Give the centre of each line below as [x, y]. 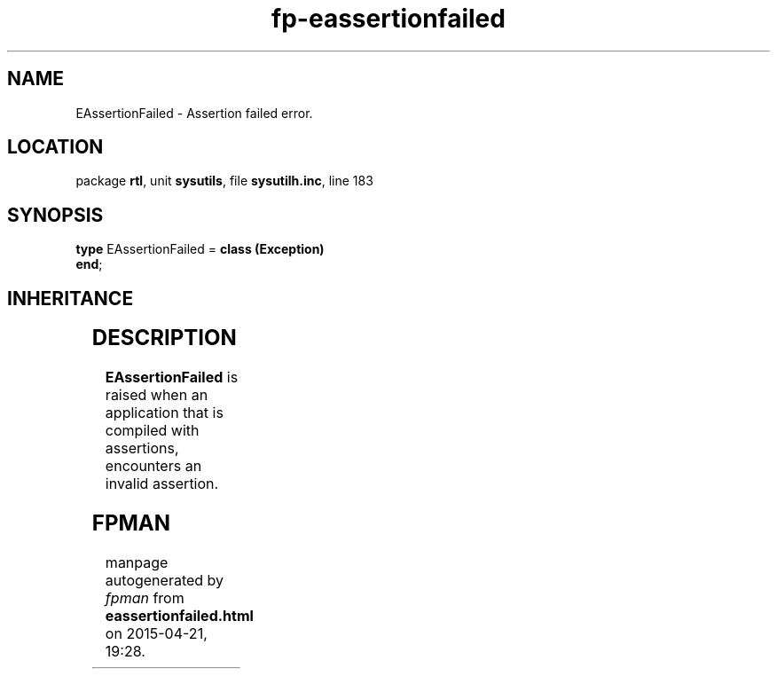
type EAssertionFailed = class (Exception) [200, 249]
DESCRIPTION [164, 338]
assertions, [142, 448]
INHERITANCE [71, 298]
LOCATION [55, 147]
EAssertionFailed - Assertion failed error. [194, 113]
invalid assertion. [162, 484]
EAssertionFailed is [172, 377]
